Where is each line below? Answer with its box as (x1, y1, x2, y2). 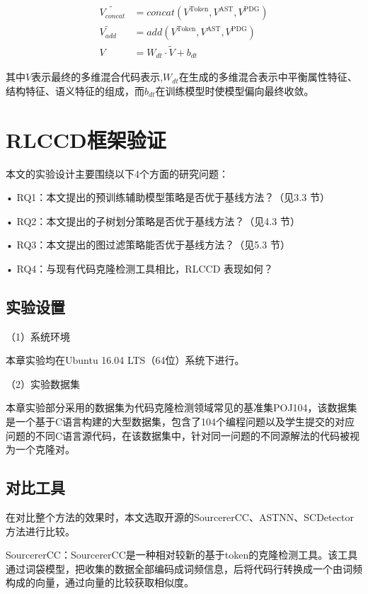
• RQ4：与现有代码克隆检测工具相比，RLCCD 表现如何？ (6, 261, 273, 275)
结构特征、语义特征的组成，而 (6, 83, 144, 98)
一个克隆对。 (15, 442, 75, 457)
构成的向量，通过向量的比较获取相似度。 (6, 575, 194, 590)
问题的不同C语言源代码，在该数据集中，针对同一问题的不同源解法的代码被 (6, 428, 350, 442)
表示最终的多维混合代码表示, (31, 69, 163, 84)
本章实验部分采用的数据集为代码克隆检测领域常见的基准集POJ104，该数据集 (6, 400, 357, 415)
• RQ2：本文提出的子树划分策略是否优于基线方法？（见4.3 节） (6, 213, 300, 228)
